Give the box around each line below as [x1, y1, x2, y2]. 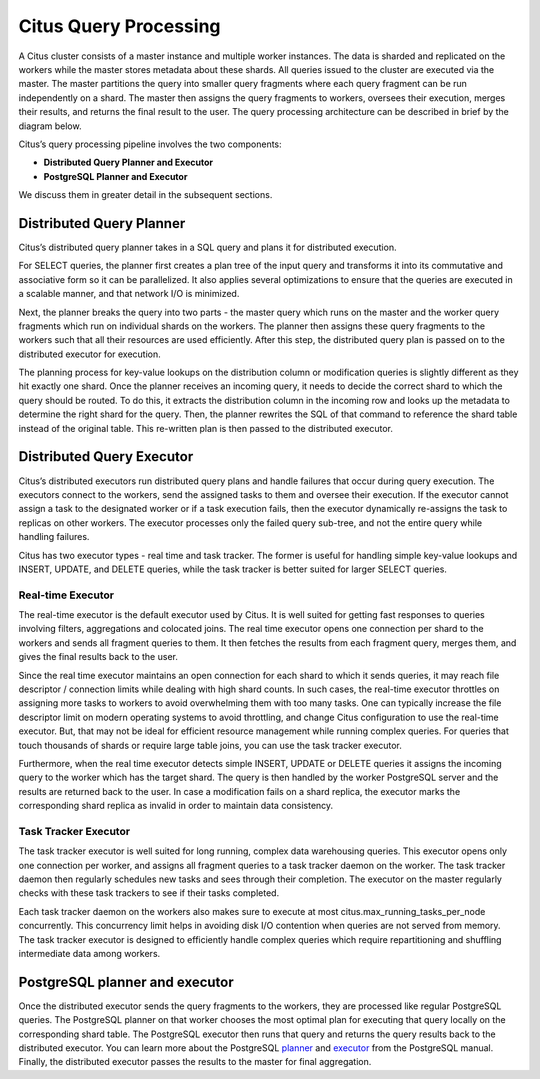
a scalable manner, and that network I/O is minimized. [18, 288, 240, 300]
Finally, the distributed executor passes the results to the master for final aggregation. [18, 1056, 372, 1068]
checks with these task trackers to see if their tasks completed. [18, 887, 280, 899]
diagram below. [18, 120, 82, 132]
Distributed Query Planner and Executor [43, 156, 214, 169]
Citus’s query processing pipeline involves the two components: [18, 138, 282, 150]
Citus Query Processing [18, 15, 221, 37]
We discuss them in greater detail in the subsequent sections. [18, 189, 273, 201]
